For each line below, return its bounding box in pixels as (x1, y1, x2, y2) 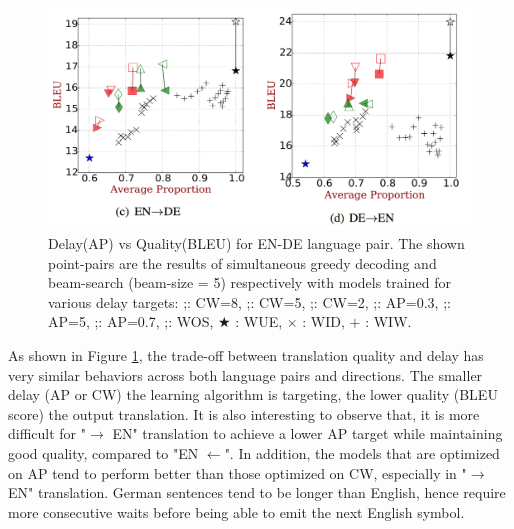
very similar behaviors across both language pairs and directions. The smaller (8, 364, 483, 385)
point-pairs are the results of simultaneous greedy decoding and (48, 252, 437, 273)
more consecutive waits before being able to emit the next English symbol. (8, 501, 465, 522)
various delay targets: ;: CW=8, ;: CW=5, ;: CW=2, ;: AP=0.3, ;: (48, 291, 451, 312)
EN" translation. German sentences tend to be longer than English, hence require (8, 482, 506, 503)
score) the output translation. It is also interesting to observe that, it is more (8, 403, 480, 424)
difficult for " (8, 423, 87, 444)
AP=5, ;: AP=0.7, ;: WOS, (48, 311, 214, 332)
